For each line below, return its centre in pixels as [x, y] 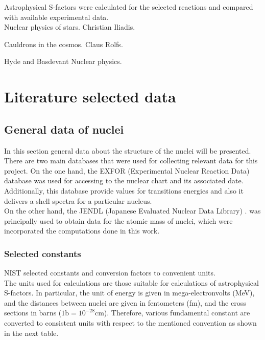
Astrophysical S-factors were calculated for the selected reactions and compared [129, 7]
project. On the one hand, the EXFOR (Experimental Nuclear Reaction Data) [127, 170]
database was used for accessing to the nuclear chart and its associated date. [124, 180]
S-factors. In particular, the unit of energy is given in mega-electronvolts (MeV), [129, 293]
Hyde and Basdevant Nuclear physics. [63, 61]
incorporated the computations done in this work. [82, 231]
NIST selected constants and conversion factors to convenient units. [110, 273]
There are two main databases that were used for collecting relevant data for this [131, 161]
